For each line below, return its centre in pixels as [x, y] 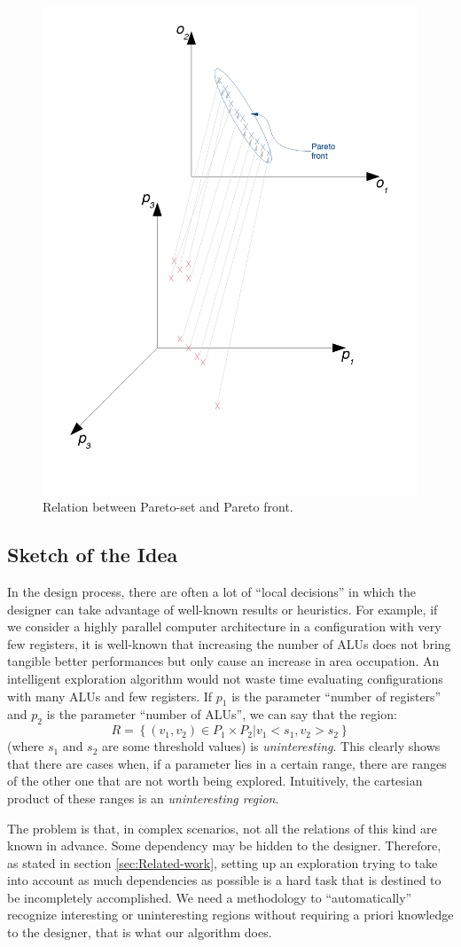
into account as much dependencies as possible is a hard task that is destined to [224, 880]
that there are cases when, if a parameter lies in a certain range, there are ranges [227, 763]
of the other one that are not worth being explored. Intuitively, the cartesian [215, 781]
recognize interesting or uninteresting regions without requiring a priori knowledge [230, 915]
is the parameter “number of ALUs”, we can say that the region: [222, 714]
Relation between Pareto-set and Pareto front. [168, 507]
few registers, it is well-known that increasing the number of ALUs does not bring [229, 643]
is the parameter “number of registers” [336, 696]
